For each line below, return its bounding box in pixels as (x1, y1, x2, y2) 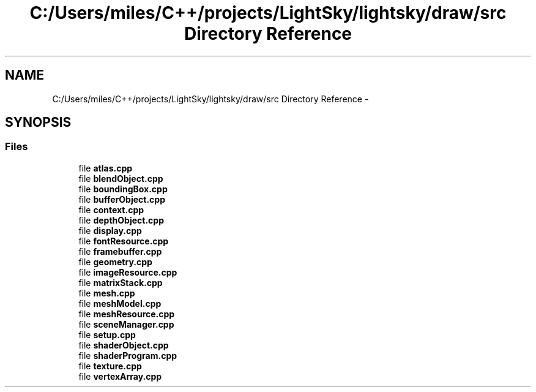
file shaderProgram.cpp (78, 350, 177, 361)
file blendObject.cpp (78, 173, 163, 184)
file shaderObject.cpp (78, 339, 169, 350)
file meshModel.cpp (78, 298, 162, 309)
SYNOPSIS (5, 115, 72, 130)
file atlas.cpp (78, 162, 133, 173)
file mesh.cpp (78, 287, 135, 298)
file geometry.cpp (78, 256, 152, 267)
